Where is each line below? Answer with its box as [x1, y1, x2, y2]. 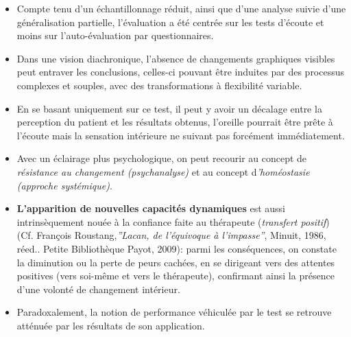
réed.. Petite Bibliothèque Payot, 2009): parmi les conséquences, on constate [16, 241, 337, 255]
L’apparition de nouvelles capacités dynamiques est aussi [16, 201, 285, 216]
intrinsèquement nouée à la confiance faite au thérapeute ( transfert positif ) [16, 214, 330, 229]
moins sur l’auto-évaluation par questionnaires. [16, 28, 214, 43]
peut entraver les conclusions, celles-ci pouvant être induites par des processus [16, 65, 345, 79]
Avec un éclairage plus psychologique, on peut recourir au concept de [16, 151, 307, 165]
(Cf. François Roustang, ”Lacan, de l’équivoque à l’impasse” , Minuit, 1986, [16, 228, 326, 242]
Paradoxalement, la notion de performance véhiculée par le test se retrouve [16, 305, 332, 319]
